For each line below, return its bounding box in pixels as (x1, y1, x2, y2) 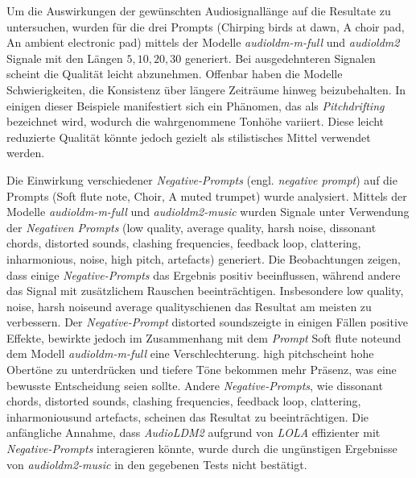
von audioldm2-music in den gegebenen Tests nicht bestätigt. (6, 455, 307, 472)
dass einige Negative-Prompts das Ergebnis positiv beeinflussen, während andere (6, 266, 401, 283)
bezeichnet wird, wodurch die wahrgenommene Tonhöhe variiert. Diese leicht (6, 113, 385, 130)
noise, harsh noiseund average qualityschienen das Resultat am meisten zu (6, 297, 372, 314)
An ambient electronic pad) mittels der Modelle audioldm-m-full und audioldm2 (6, 34, 400, 51)
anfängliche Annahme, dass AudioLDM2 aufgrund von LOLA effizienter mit (6, 424, 381, 441)
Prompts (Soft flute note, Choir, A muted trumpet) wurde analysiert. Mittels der (6, 187, 407, 204)
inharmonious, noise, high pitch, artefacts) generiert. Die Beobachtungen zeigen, (6, 250, 402, 267)
